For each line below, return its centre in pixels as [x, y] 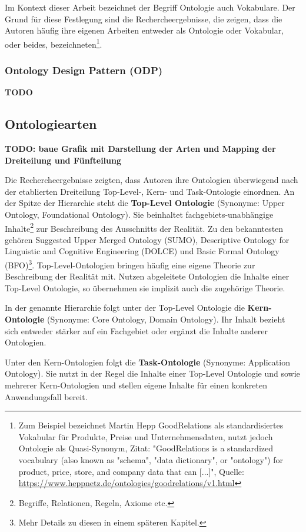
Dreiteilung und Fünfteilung [63, 160]
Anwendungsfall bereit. [46, 396]
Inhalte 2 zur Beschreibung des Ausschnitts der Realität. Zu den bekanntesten [144, 227]
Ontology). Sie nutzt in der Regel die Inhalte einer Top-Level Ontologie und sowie [152, 373]
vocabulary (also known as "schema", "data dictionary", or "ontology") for [151, 460]
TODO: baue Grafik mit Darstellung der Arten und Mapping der [140, 149]
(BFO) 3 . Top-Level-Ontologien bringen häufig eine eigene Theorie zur [130, 264]
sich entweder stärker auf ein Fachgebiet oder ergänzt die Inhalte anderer [137, 330]
